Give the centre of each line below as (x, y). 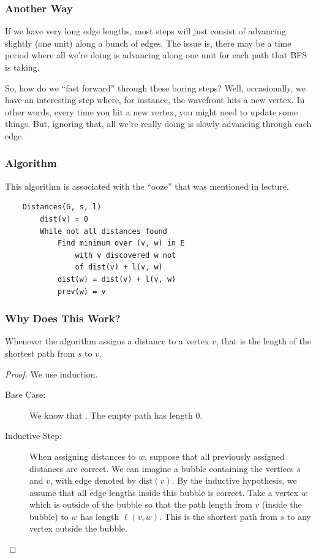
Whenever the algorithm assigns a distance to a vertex (107, 341)
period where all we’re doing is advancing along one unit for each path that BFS (156, 55)
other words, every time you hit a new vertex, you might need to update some (152, 111)
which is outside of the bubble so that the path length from (141, 504)
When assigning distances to (83, 456)
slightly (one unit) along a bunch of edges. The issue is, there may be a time (148, 43)
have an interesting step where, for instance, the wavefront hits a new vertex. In (155, 100)
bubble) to (49, 516)
